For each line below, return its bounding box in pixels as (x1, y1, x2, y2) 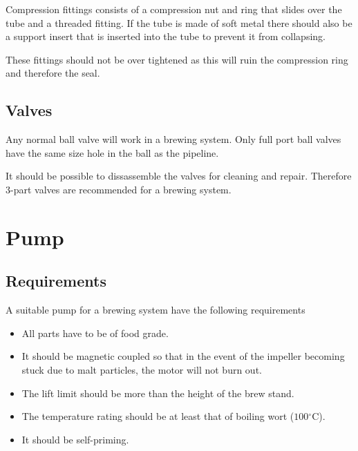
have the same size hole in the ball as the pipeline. (6, 145, 219, 160)
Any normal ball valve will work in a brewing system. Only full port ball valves (6, 132, 341, 146)
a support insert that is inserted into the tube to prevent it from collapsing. (6, 29, 326, 44)
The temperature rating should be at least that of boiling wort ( (21, 409, 294, 423)
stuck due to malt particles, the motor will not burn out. (21, 362, 262, 376)
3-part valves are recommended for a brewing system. (6, 182, 232, 196)
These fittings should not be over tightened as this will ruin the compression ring (6, 52, 348, 66)
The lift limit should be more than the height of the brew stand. (21, 385, 294, 400)
